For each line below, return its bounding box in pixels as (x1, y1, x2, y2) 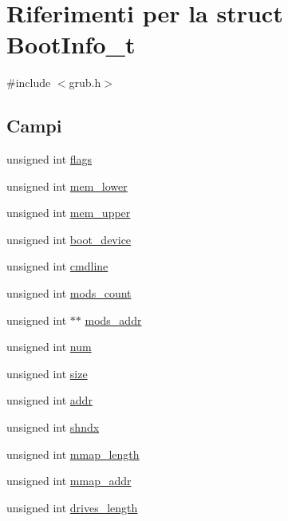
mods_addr (85, 311, 142, 328)
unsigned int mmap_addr (6, 472, 132, 489)
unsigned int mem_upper (6, 204, 131, 221)
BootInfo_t (6, 28, 136, 61)
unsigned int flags (6, 151, 93, 168)
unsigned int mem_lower (6, 177, 128, 194)
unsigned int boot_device (6, 231, 132, 247)
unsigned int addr (6, 392, 93, 409)
